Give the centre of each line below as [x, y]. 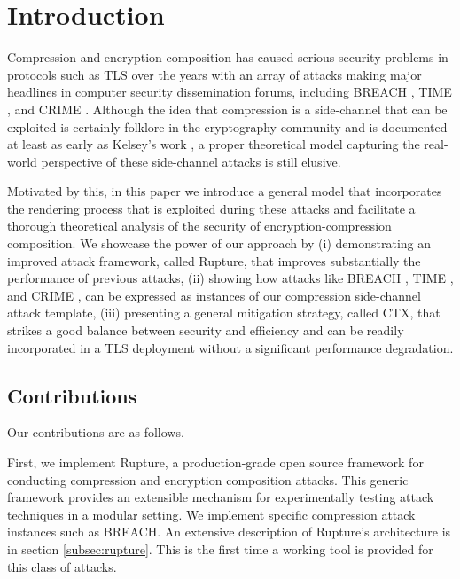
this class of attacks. [62, 566]
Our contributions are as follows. [96, 432]
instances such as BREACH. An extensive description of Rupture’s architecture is [229, 532]
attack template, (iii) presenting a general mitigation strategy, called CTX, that [224, 313]
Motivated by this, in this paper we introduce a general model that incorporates [225, 191]
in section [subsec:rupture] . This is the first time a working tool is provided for [220, 548]
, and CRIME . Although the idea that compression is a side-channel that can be [227, 109]
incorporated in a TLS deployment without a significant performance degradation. [230, 347]
